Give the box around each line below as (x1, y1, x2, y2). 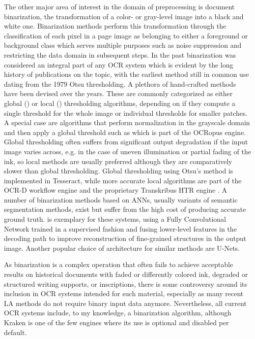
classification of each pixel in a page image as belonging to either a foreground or (4, 30, 248, 40)
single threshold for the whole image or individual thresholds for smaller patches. (4, 107, 248, 118)
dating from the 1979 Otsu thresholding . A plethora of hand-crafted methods (4, 78, 236, 89)
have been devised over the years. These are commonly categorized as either (4, 88, 233, 99)
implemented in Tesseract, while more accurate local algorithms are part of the (4, 175, 242, 185)
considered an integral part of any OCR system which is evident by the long (4, 59, 233, 69)
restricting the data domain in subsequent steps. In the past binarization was (4, 49, 236, 60)
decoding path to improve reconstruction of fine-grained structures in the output (4, 233, 247, 243)
